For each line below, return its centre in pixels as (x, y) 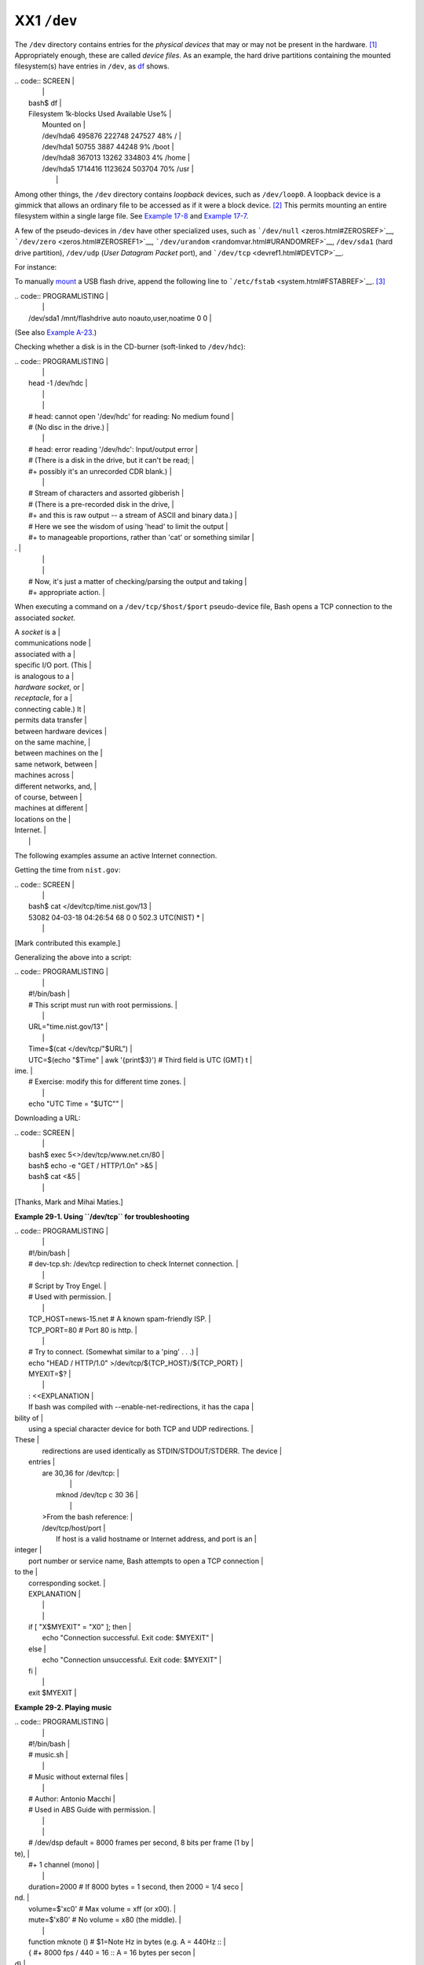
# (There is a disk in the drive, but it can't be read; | (111, 461)
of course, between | (48, 797)
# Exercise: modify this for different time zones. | (107, 1082)
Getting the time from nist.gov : (68, 870)
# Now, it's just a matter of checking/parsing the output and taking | (138, 581)
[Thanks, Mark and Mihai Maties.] (69, 1202)
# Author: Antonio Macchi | (72, 1798)
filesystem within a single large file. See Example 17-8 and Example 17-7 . (132, 216)
